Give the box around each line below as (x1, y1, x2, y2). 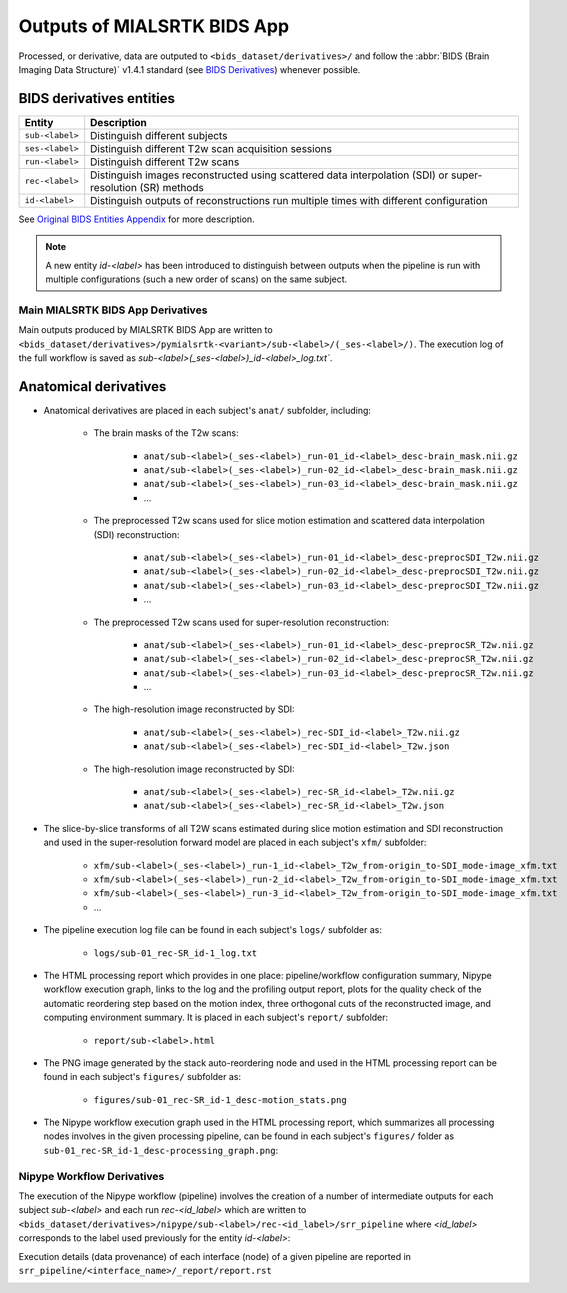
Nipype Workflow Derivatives (18, 1169, 165, 1183)
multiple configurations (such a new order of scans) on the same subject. (45, 273, 348, 285)
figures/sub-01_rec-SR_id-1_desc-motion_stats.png (93, 1094, 347, 1105)
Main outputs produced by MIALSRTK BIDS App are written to (18, 324, 274, 336)
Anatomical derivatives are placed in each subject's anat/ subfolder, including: (43, 404, 372, 416)
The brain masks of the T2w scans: (93, 427, 239, 439)
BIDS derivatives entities (18, 90, 175, 107)
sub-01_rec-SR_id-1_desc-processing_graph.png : (43, 1144, 279, 1156)
